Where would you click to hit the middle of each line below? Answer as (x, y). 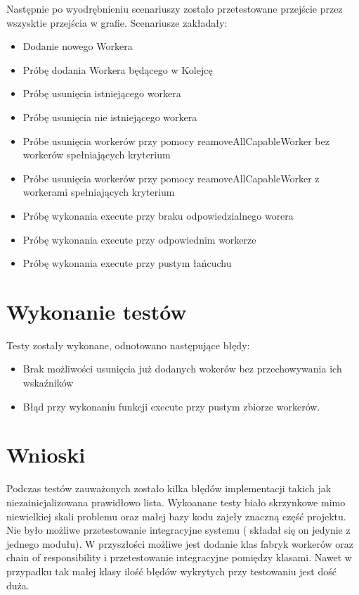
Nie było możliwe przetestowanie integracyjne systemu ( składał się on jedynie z (178, 530)
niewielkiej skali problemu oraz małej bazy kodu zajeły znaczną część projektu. (176, 516)
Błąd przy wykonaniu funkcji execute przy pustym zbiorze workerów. (171, 406)
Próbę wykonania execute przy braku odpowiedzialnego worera (158, 215)
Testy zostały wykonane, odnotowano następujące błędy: (128, 345)
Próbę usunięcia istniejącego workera (102, 93)
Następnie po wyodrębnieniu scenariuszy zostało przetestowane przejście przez (175, 8)
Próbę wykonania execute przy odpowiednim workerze (139, 239)
